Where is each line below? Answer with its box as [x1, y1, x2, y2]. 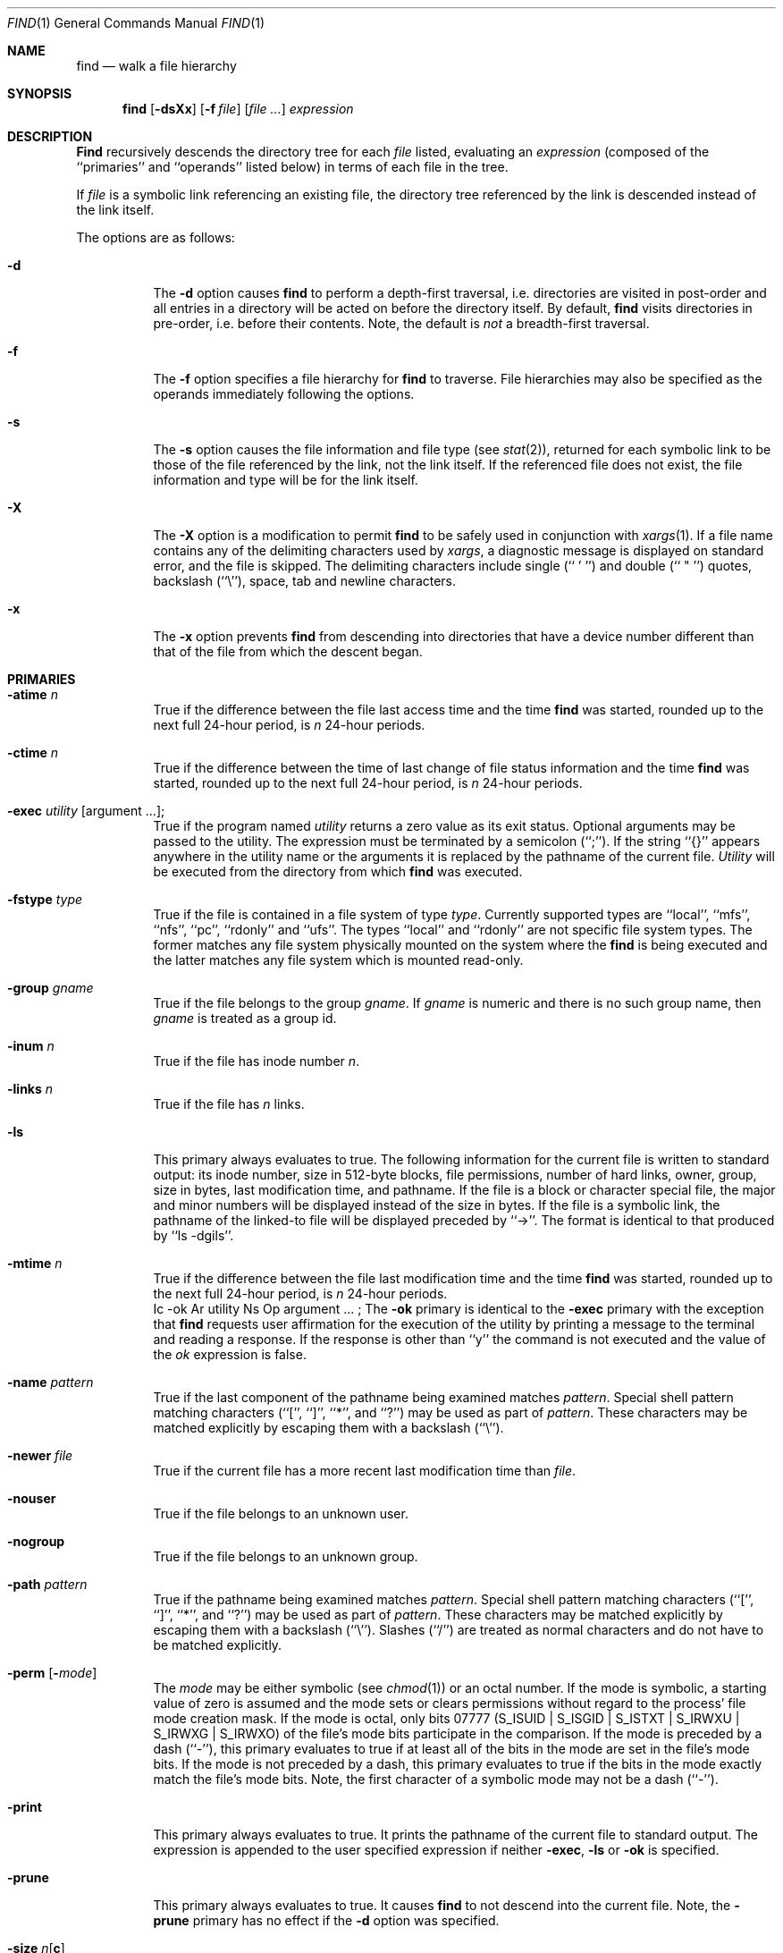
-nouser [7, 1491, 56, 1506]
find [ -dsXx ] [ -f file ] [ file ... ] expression [122, 101, 354, 116]
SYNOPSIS [7, 86, 72, 101]
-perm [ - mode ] [7, 1665, 97, 1680]
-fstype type [7, 892, 83, 907]
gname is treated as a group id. [153, 1010, 337, 1026]
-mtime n [7, 1255, 63, 1271]
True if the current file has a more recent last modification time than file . [153, 1463, 577, 1478]
